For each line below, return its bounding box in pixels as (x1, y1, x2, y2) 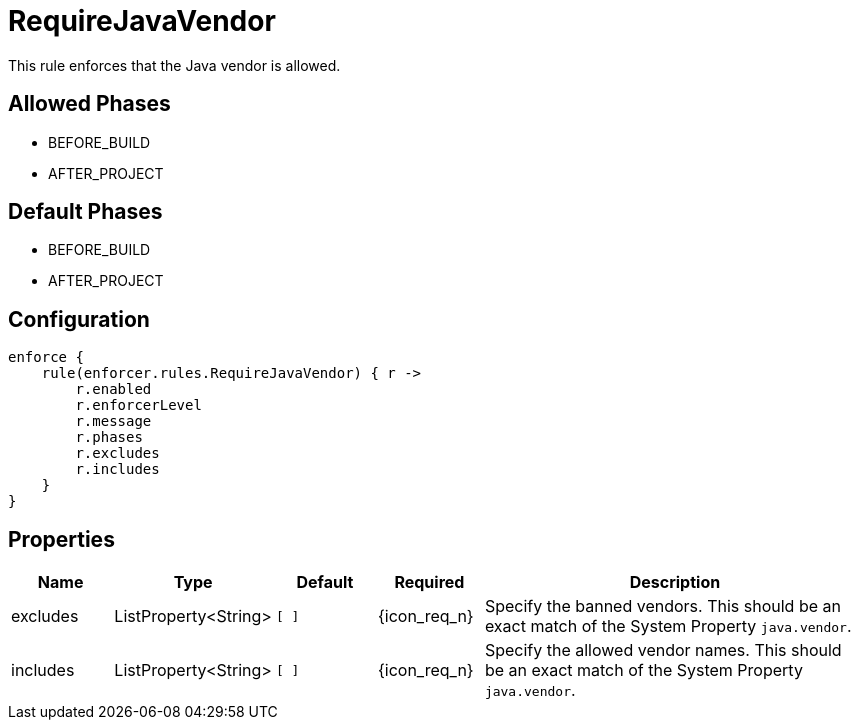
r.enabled (75, 381, 152, 398)
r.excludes (75, 445, 160, 462)
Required (394, 572, 465, 593)
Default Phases (8, 199, 163, 225)
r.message (75, 413, 152, 430)
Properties (8, 526, 115, 552)
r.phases (75, 429, 143, 446)
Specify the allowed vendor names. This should (484, 640, 842, 661)
